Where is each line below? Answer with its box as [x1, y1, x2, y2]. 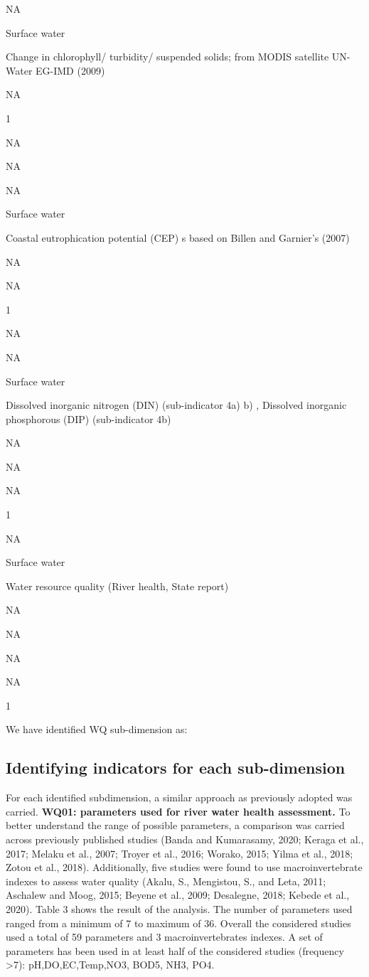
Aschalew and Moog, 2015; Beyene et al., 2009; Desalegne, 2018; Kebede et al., [6, 887, 350, 902]
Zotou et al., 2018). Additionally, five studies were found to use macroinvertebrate [6, 860, 363, 875]
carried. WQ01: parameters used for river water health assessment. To [6, 804, 351, 818]
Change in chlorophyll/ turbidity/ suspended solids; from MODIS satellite [6, 49, 329, 64]
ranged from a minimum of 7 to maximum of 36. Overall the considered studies [6, 915, 351, 930]
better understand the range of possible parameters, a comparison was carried [6, 818, 345, 833]
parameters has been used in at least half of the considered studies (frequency [6, 943, 344, 958]
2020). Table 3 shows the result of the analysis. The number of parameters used [6, 901, 353, 916]
